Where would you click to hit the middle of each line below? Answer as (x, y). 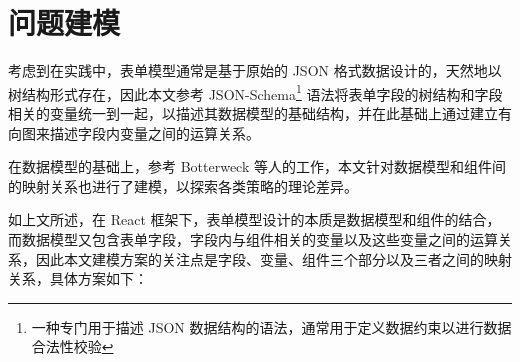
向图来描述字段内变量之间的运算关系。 (134, 132)
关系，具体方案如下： (78, 278)
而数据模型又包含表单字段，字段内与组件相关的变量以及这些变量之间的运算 (253, 238)
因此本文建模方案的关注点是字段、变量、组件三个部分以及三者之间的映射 (273, 258)
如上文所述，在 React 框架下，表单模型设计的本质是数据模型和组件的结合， (254, 219)
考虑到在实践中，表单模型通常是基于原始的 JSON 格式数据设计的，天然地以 (255, 70)
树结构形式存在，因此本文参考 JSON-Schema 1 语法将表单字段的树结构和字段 (255, 92)
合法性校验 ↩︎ (72, 346)
